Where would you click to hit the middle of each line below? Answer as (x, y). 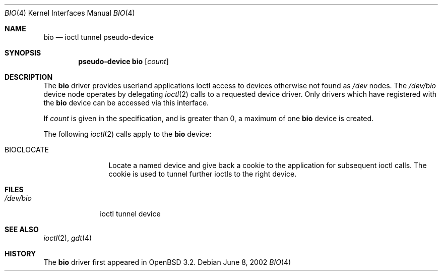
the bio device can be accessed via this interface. (126, 103)
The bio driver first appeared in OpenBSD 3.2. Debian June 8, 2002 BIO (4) (167, 262)
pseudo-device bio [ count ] (123, 61)
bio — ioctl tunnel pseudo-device (99, 37)
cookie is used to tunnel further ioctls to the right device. (203, 174)
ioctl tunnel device (130, 214)
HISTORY (20, 254)
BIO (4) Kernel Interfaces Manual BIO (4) (70, 13)
